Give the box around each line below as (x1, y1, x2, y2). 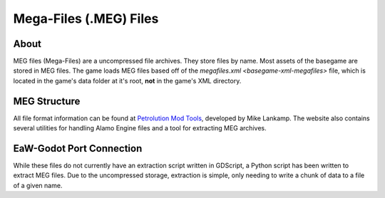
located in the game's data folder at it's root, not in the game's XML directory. (13, 76, 242, 85)
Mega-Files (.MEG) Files (13, 11, 159, 26)
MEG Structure (13, 95, 81, 107)
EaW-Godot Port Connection (13, 142, 143, 155)
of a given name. (13, 181, 63, 189)
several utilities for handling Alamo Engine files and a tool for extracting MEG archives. (13, 124, 267, 132)
